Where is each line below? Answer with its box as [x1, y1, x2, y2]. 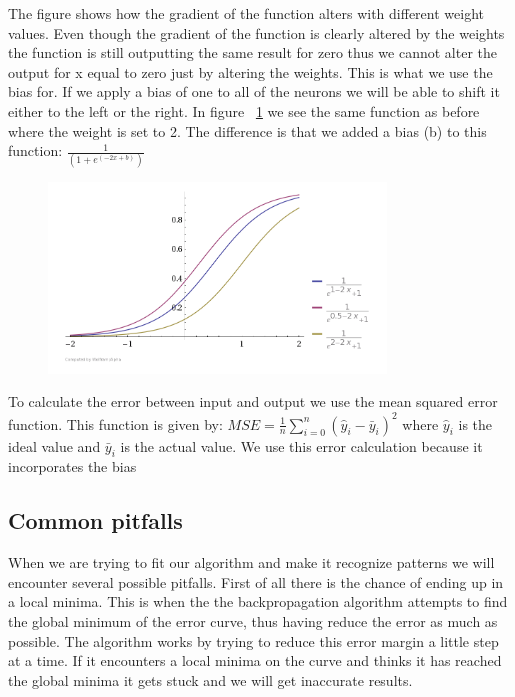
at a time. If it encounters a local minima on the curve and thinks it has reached [8, 650, 502, 671]
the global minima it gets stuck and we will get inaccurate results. [8, 669, 413, 690]
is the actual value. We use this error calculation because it [120, 435, 483, 456]
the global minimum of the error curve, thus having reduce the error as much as [8, 610, 498, 631]
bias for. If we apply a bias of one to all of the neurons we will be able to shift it [8, 81, 500, 102]
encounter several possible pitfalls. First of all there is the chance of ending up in [8, 571, 504, 592]
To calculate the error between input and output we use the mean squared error [8, 391, 498, 412]
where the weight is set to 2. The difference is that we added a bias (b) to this [8, 120, 487, 141]
